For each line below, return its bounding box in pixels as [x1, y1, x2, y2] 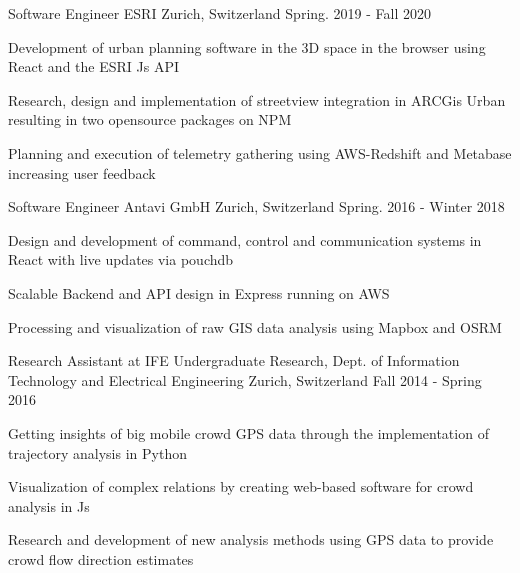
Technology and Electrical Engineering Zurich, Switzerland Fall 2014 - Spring [8, 369, 482, 390]
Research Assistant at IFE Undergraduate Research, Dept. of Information [8, 350, 460, 371]
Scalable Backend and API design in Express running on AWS [8, 282, 390, 303]
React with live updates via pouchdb [8, 249, 234, 270]
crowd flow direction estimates [8, 548, 194, 569]
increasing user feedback [8, 162, 156, 183]
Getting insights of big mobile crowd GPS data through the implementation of [8, 422, 489, 443]
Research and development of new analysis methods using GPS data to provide [8, 529, 494, 550]
